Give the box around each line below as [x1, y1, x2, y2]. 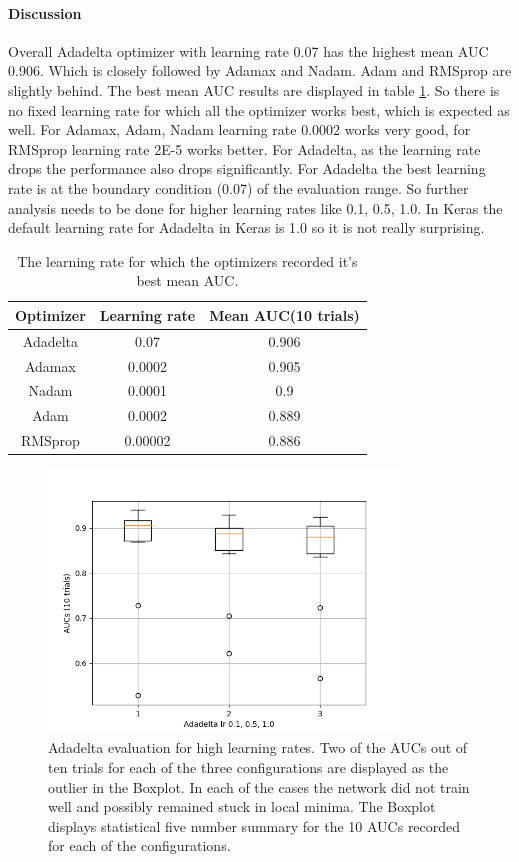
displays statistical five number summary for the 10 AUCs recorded [48, 815, 461, 836]
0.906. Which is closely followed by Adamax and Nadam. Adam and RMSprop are [8, 60, 512, 81]
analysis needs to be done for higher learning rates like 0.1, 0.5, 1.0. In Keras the [8, 197, 503, 218]
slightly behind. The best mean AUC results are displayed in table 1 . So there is [8, 79, 500, 100]
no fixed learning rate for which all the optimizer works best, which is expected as [8, 99, 510, 120]
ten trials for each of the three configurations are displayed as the [48, 756, 449, 777]
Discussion [8, 2, 82, 23]
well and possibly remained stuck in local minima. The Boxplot [48, 796, 436, 817]
